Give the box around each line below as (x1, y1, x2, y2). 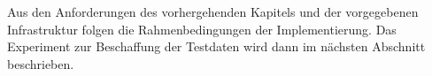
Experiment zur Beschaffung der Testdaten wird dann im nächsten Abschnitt (7, 37, 426, 56)
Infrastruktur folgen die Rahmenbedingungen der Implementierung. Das (7, 19, 397, 38)
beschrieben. (7, 54, 74, 72)
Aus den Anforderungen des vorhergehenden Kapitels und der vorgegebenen (7, 3, 419, 20)
